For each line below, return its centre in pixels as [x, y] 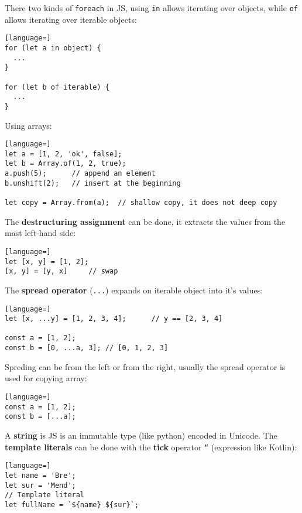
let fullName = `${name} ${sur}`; [72, 505]
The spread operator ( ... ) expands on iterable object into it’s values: [134, 290]
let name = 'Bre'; [40, 475]
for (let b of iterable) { [57, 87]
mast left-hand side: [40, 233]
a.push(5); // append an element [80, 174]
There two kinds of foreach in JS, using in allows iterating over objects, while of [151, 8]
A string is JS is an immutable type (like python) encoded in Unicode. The [141, 435]
